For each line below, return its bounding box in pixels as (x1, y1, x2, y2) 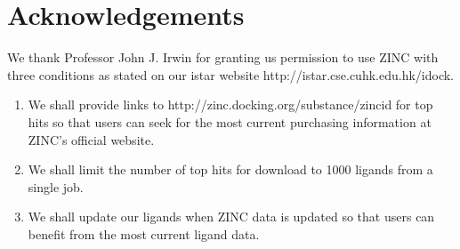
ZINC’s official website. (28, 130, 155, 149)
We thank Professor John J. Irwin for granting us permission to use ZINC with (7, 48, 439, 67)
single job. (28, 177, 84, 196)
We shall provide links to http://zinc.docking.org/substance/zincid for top (28, 95, 433, 114)
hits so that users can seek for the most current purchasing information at (28, 112, 432, 131)
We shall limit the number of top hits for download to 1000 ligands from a (28, 160, 433, 179)
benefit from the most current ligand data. (28, 224, 260, 243)
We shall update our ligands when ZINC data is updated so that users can (28, 207, 435, 226)
